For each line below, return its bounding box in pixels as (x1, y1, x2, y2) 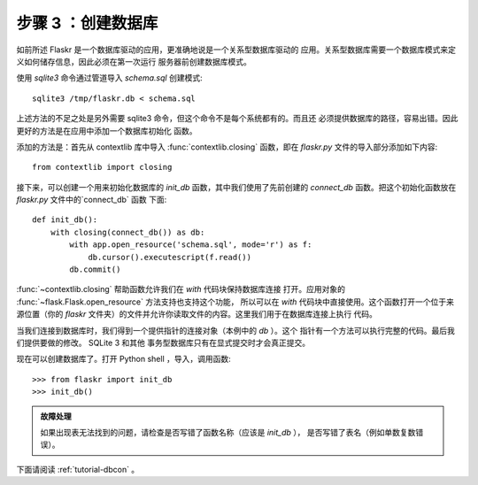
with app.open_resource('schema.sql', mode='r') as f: (69, 240, 312, 250)
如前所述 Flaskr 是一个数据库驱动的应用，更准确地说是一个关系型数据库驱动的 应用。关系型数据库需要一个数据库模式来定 (16, 44, 456, 55)
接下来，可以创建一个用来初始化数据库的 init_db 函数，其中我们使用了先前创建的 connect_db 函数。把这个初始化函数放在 (16, 181, 457, 192)
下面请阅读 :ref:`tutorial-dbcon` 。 (16, 464, 140, 474)
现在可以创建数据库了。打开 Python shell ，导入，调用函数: (16, 354, 231, 365)
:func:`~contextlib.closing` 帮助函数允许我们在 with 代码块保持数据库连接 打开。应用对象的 (16, 284, 345, 295)
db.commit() (69, 265, 121, 274)
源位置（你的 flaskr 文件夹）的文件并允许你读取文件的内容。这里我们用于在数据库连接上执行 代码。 (16, 309, 378, 319)
